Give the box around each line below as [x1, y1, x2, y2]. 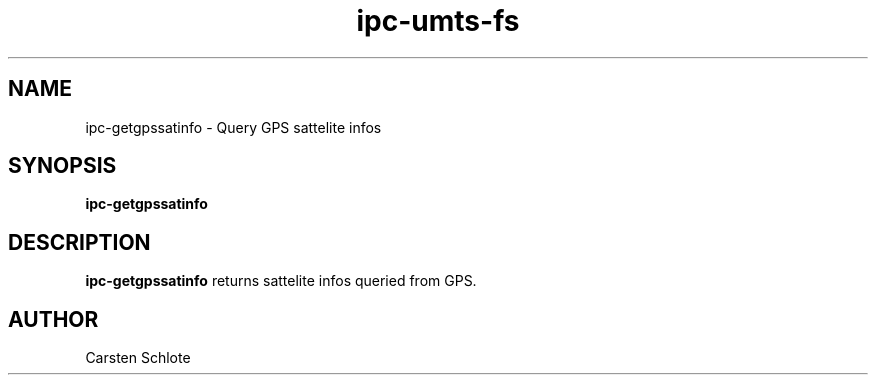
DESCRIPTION [8, 229, 151, 255]
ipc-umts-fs [356, 4, 520, 38]
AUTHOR [8, 306, 99, 332]
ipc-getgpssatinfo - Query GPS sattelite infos [85, 118, 382, 136]
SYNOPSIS [8, 153, 117, 179]
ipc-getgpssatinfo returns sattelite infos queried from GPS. [85, 272, 477, 290]
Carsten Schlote [85, 349, 191, 367]
